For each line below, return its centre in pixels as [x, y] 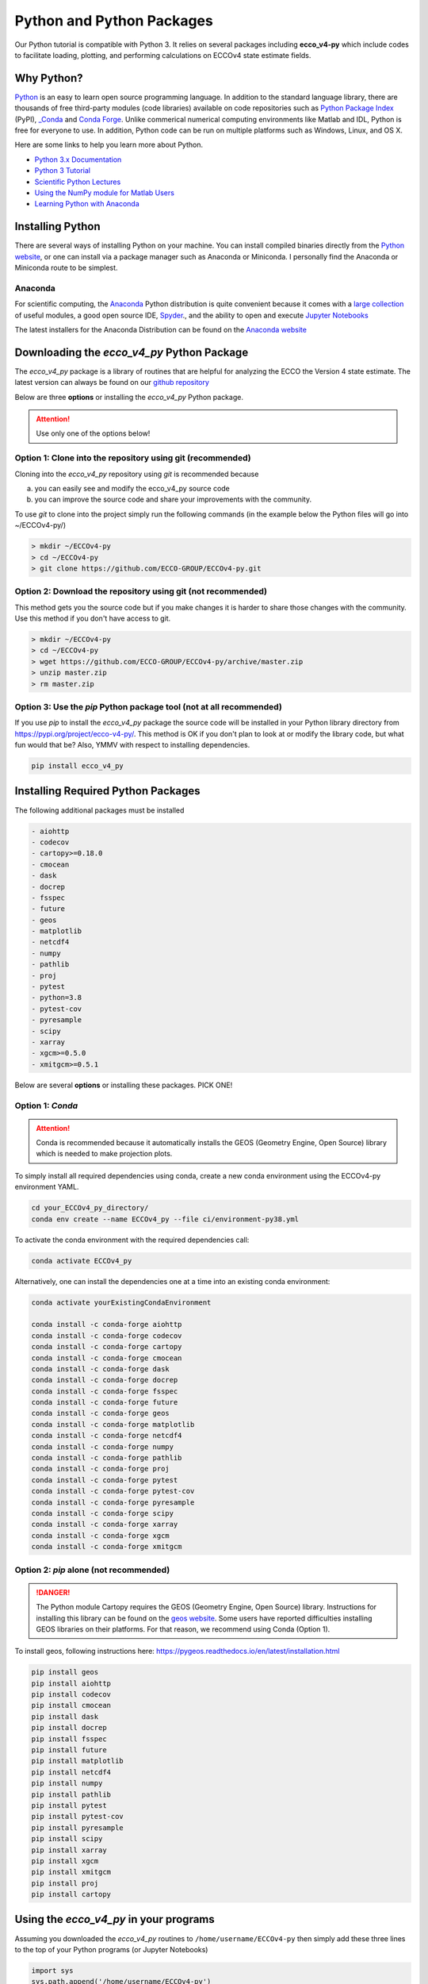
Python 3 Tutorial [63, 171]
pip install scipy [67, 1839]
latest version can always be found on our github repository [112, 383]
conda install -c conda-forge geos [100, 1413]
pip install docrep [69, 1728]
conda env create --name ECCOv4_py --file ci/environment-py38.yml [165, 1219]
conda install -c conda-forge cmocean [107, 1358]
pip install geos [65, 1672]
